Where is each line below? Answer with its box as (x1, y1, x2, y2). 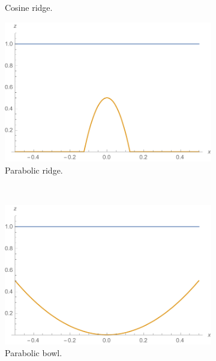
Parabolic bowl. (5, 347, 62, 359)
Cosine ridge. (5, 1, 53, 13)
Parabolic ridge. (5, 163, 63, 176)
